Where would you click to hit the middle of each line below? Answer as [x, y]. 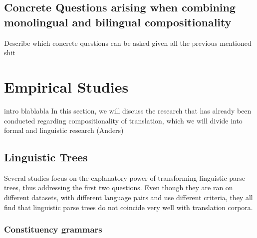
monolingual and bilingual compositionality [118, 22]
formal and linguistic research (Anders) [64, 130]
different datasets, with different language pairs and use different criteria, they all [128, 197]
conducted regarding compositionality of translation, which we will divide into [123, 120]
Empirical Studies [66, 86]
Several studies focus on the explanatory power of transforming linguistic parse [125, 178]
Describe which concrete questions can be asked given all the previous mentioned [128, 43]
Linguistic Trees [46, 157]
